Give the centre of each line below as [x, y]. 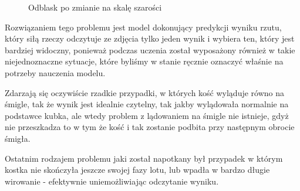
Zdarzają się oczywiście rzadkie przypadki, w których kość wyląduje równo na [145, 92]
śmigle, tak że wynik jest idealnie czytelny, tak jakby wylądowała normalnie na [147, 104]
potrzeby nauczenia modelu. [55, 72]
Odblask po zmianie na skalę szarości [95, 7]
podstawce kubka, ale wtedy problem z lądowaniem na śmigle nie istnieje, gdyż [147, 115]
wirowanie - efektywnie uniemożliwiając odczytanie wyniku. [112, 181]
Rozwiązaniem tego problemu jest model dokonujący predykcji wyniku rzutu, [143, 27]
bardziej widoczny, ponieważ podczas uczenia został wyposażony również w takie [150, 50]
